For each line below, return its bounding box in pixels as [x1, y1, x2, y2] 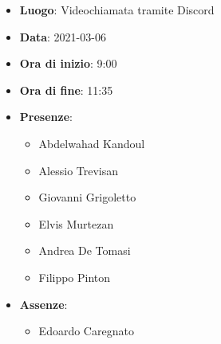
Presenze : [19, 108, 73, 125]
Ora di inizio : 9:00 [19, 55, 117, 72]
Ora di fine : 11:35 [19, 81, 113, 98]
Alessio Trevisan [38, 162, 119, 178]
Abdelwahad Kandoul [38, 135, 145, 151]
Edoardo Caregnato [38, 322, 134, 339]
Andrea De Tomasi [38, 242, 131, 259]
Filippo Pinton [38, 268, 111, 285]
